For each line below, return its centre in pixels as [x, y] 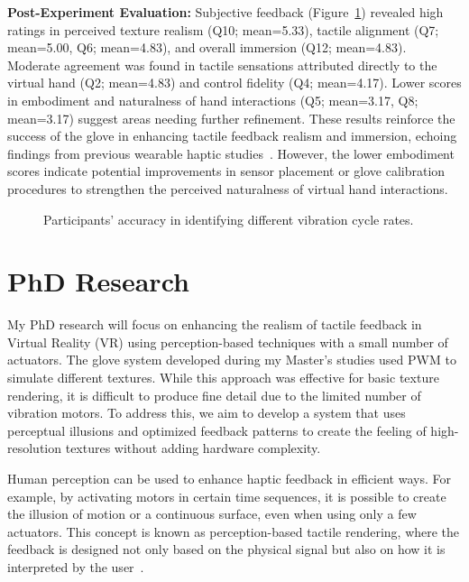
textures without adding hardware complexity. [193, 448]
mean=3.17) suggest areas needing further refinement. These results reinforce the [231, 118]
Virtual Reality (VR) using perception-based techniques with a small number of [228, 342]
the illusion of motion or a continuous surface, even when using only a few [212, 514]
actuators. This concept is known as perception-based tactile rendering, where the [234, 531]
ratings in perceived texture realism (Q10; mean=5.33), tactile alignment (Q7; [223, 29]
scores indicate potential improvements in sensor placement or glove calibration [226, 171]
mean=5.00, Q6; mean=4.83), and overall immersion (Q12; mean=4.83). [207, 47]
